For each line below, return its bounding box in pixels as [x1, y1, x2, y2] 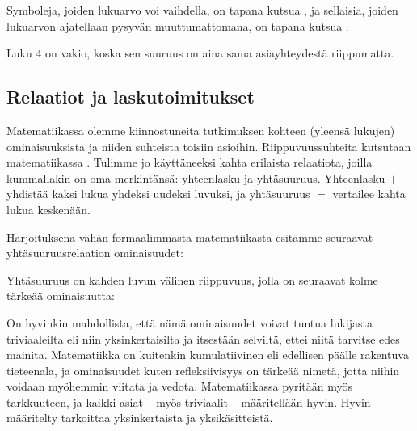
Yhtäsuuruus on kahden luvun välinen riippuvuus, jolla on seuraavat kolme [6, 271, 378, 288]
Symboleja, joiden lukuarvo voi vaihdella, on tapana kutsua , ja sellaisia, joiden [6, 2, 398, 18]
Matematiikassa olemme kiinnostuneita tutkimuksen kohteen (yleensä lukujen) [6, 121, 395, 138]
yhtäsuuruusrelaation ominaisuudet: [6, 244, 183, 261]
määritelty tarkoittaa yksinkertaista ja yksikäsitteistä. [6, 409, 273, 426]
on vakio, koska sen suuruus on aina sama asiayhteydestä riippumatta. [45, 44, 394, 61]
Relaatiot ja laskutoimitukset [6, 84, 255, 109]
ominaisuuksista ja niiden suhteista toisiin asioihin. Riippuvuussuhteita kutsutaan [6, 137, 411, 154]
